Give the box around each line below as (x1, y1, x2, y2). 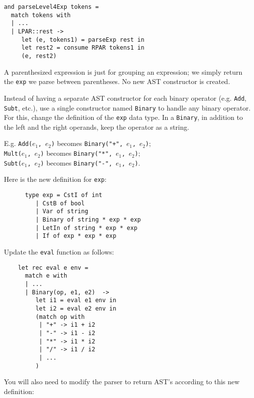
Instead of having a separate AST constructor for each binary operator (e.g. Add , (4, 92, 247, 103)
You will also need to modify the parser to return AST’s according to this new (4, 376, 240, 387)
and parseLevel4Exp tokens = (4, 3, 99, 10)
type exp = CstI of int (25, 192, 102, 199)
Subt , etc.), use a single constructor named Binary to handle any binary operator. (4, 102, 251, 113)
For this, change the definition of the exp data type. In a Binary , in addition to (4, 112, 243, 122)
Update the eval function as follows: (4, 246, 114, 256)
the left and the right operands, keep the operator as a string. (4, 121, 189, 132)
